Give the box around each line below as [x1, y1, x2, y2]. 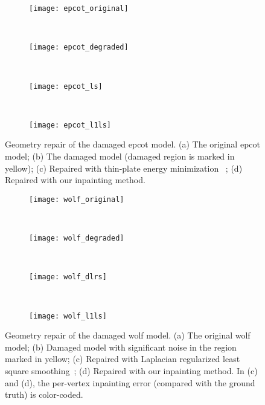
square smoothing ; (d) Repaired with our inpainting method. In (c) [5, 364, 258, 377]
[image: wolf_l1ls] [29, 311, 107, 320]
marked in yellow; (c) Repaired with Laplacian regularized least [5, 352, 240, 365]
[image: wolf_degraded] [29, 234, 124, 243]
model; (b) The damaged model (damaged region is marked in [5, 150, 235, 162]
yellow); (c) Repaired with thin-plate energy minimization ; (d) [5, 161, 243, 174]
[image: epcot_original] [29, 4, 129, 13]
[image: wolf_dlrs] [29, 273, 107, 282]
